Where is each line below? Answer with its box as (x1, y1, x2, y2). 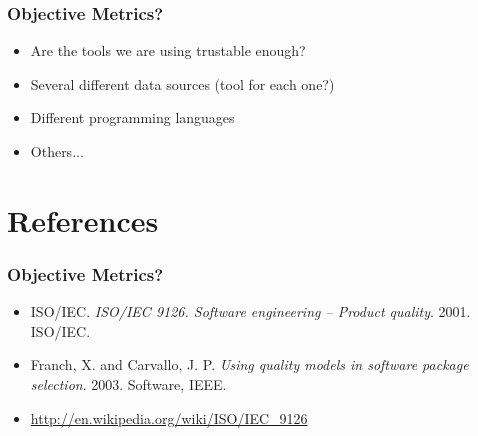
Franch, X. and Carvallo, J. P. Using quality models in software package (30, 354, 469, 375)
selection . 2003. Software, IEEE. (30, 373, 227, 394)
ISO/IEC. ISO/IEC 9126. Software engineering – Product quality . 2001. (30, 301, 471, 322)
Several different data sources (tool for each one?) (30, 73, 335, 94)
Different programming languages (30, 107, 235, 128)
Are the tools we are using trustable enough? (30, 40, 306, 61)
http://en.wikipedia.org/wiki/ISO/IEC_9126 (30, 407, 308, 428)
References (7, 199, 159, 240)
